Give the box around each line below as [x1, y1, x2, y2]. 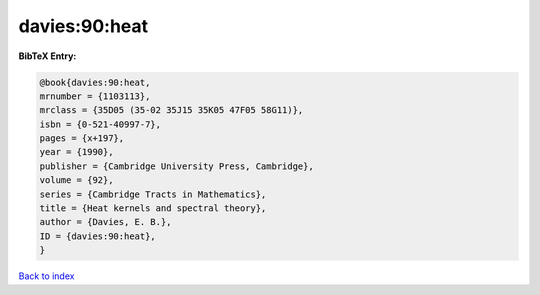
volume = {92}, [39, 175, 114, 186]
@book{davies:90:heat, [39, 76, 151, 88]
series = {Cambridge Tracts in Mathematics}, [39, 188, 267, 200]
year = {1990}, [39, 146, 114, 158]
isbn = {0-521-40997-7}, [39, 118, 162, 130]
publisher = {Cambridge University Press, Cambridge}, [39, 160, 314, 172]
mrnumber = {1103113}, [39, 90, 151, 102]
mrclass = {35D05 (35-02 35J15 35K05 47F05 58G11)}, [39, 105, 304, 116]
